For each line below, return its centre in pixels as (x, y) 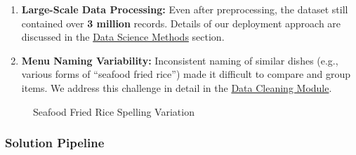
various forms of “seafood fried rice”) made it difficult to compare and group (186, 74)
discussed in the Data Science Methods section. (123, 37)
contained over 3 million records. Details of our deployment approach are (181, 23)
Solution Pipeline (55, 143)
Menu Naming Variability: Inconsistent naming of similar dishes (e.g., (180, 60)
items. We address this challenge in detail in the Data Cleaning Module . (177, 87)
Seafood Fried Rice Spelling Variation (114, 111)
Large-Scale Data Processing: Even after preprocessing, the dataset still (185, 9)
